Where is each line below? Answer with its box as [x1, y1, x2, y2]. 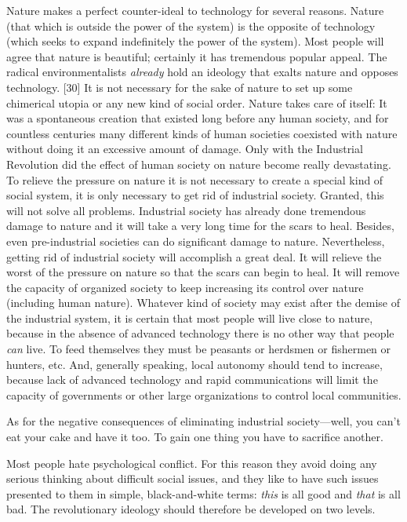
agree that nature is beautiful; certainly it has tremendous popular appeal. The [6, 48, 387, 64]
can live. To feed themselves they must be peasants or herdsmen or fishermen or [6, 341, 391, 357]
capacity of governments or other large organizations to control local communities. [6, 386, 402, 403]
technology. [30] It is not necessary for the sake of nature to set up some [6, 78, 353, 95]
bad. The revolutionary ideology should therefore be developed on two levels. [6, 501, 376, 517]
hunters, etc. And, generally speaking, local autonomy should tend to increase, [6, 356, 383, 372]
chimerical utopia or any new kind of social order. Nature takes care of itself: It [6, 94, 387, 111]
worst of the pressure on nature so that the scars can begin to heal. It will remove [6, 264, 400, 280]
